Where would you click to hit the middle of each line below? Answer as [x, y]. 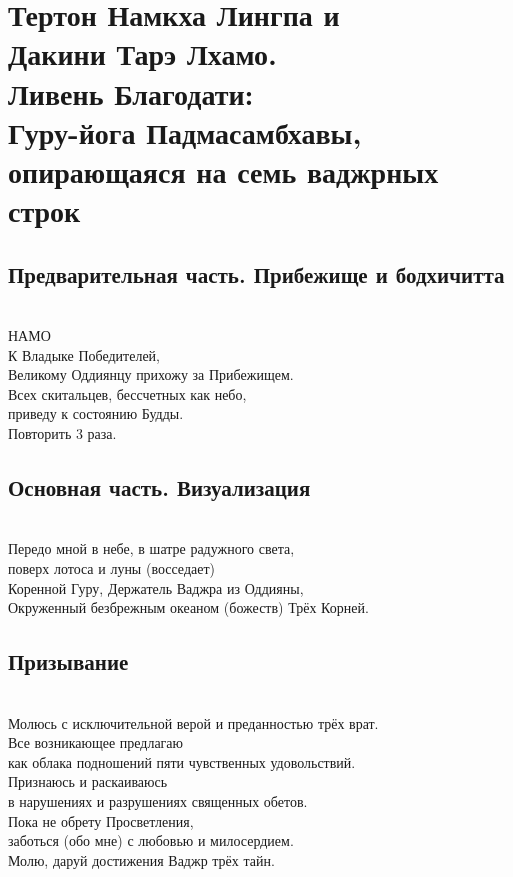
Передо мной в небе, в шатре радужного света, [151, 548]
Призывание [68, 661]
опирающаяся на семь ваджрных [223, 170]
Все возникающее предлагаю [96, 742]
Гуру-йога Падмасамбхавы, [185, 131]
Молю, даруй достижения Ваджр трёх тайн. [141, 859]
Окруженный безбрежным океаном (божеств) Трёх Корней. [188, 607]
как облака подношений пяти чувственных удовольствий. [182, 761]
